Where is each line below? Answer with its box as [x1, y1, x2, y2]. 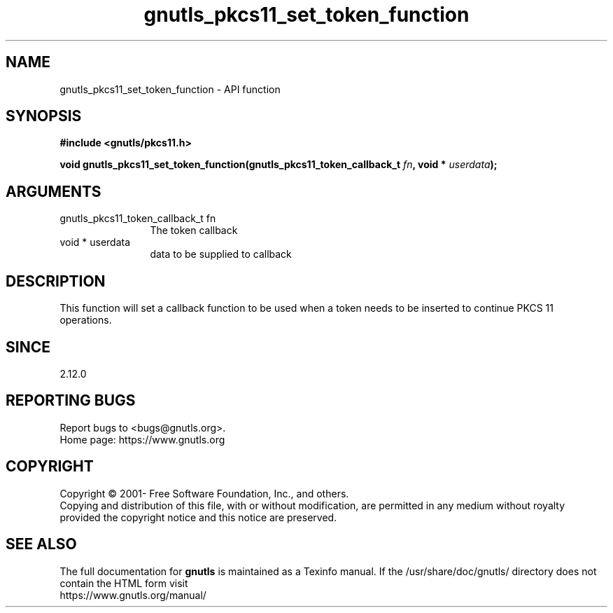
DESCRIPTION [6, 272, 106, 290]
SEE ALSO [6, 535, 77, 553]
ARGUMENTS [6, 182, 101, 200]
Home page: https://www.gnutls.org [59, 433, 225, 446]
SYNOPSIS [6, 107, 82, 125]
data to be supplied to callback [150, 248, 292, 261]
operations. [59, 314, 112, 326]
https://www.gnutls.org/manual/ [59, 588, 206, 601]
